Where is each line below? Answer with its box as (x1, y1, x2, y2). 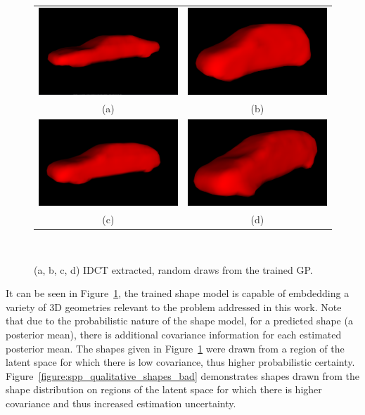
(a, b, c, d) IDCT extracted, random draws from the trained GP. (34, 262, 313, 277)
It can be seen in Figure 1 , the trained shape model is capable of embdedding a (6, 286, 350, 301)
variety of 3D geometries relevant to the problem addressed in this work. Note (6, 299, 342, 314)
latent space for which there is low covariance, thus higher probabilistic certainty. (6, 355, 355, 369)
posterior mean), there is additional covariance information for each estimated (6, 327, 342, 342)
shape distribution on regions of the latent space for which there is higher (6, 382, 322, 397)
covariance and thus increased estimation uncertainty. (6, 396, 236, 411)
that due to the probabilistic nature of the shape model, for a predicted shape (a (6, 313, 353, 328)
